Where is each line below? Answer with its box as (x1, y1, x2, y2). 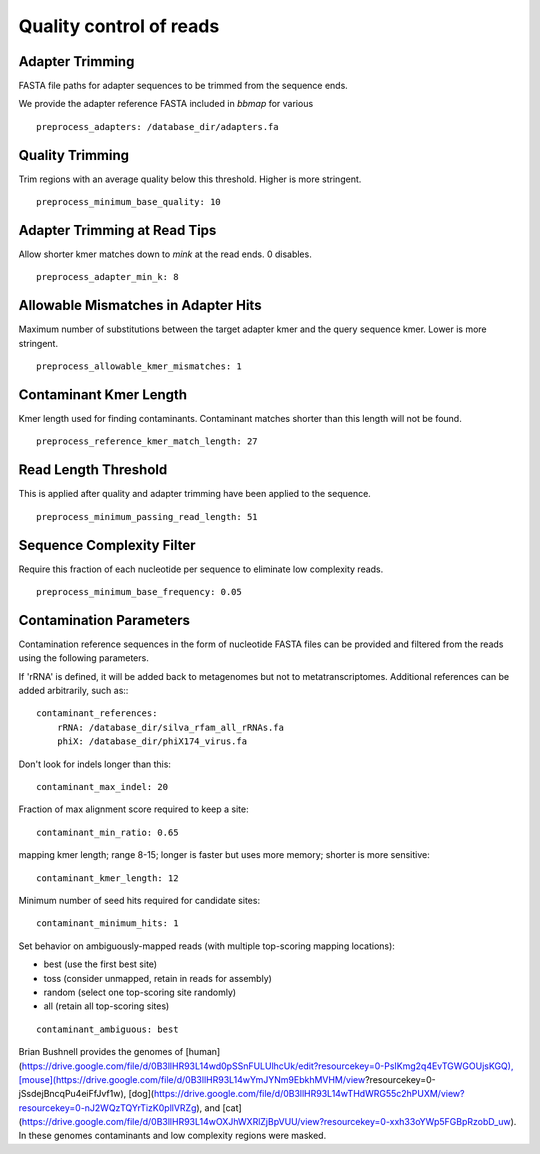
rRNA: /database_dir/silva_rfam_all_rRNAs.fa (56, 721, 285, 733)
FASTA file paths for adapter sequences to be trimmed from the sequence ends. (18, 80, 349, 92)
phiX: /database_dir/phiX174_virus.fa (56, 736, 248, 747)
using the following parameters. (18, 652, 149, 664)
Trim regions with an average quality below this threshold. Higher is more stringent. (18, 173, 362, 185)
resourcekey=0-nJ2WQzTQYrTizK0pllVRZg (18, 1101, 197, 1114)
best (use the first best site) (43, 958, 158, 970)
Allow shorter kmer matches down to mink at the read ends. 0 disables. (18, 248, 312, 260)
